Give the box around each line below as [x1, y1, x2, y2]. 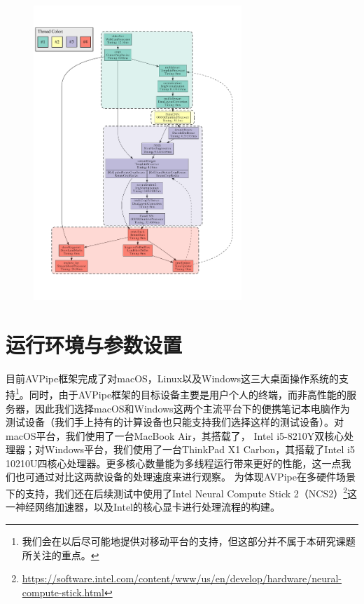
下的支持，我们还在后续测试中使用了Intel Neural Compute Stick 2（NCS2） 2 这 [6, 484, 358, 500]
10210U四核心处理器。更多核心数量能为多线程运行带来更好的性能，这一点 [6, 455, 342, 470]
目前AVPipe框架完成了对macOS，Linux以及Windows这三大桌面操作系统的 [6, 370, 339, 385]
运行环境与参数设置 [6, 330, 183, 358]
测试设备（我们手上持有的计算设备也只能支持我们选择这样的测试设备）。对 [6, 415, 344, 429]
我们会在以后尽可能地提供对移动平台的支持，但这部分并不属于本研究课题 [22, 533, 356, 548]
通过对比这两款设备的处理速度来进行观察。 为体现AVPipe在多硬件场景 [34, 469, 356, 484]
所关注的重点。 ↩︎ [22, 547, 99, 562]
